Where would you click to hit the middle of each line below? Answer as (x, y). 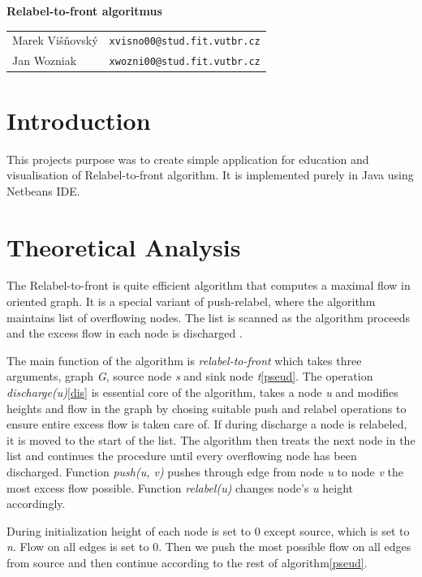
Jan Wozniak (45, 60)
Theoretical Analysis (124, 246)
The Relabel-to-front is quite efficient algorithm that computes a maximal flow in (209, 285)
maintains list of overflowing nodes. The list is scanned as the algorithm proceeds (208, 317)
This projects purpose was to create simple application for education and (188, 159)
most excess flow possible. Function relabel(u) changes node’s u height (180, 487)
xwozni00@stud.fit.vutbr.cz (185, 62)
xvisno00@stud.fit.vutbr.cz (185, 42)
